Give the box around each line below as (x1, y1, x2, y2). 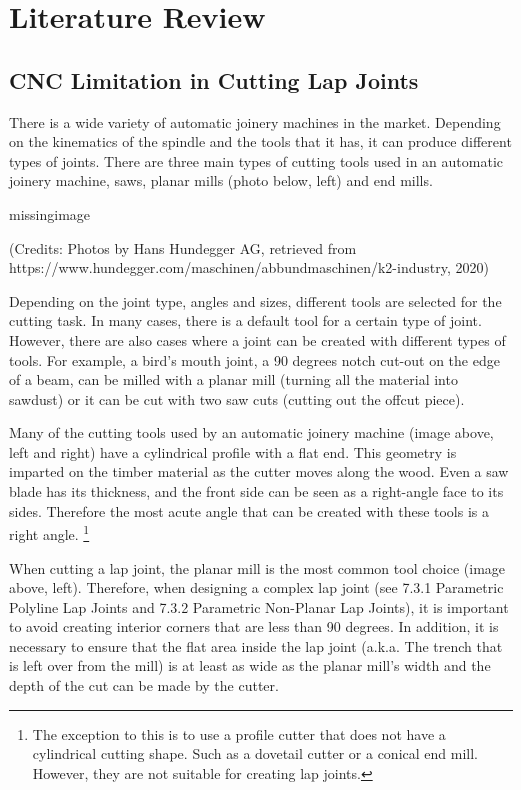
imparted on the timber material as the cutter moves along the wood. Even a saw (9, 461, 509, 482)
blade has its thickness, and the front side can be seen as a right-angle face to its (9, 481, 504, 502)
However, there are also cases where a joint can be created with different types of (9, 329, 506, 350)
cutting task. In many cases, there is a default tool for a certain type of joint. (9, 310, 482, 331)
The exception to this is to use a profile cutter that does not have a (32, 723, 446, 744)
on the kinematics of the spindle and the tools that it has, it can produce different (9, 131, 512, 152)
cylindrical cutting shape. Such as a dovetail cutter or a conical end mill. (32, 743, 478, 764)
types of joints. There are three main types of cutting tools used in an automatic (9, 150, 503, 171)
